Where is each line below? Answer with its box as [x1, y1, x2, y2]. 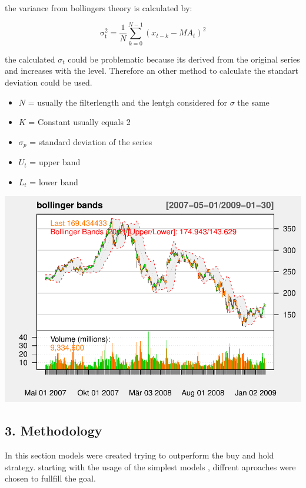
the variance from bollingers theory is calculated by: [5, 2, 192, 14]
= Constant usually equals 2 [28, 116, 131, 128]
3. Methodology [5, 421, 102, 440]
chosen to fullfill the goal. [5, 472, 96, 484]
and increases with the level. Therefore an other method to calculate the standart [5, 64, 298, 77]
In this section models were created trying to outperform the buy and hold [5, 449, 274, 461]
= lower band [29, 175, 78, 188]
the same [237, 96, 270, 108]
